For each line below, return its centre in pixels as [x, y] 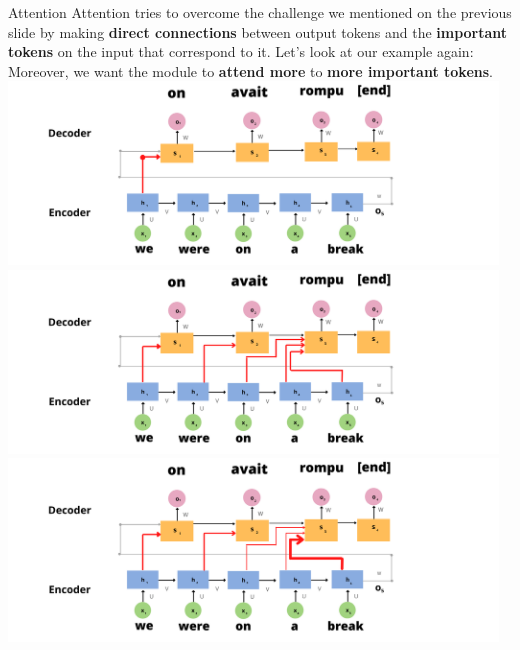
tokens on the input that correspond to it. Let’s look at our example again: [241, 51]
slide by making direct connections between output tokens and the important [258, 31]
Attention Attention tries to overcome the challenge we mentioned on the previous [260, 12]
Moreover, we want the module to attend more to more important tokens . [251, 70]
